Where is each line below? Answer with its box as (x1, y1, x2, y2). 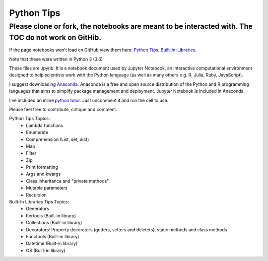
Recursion (26, 192, 47, 198)
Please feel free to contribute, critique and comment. (9, 106, 118, 112)
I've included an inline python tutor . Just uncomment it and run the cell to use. (9, 97, 169, 103)
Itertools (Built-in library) (26, 212, 76, 218)
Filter (26, 150, 37, 156)
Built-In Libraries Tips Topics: (9, 199, 69, 205)
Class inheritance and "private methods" (26, 178, 109, 184)
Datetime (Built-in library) (26, 241, 78, 247)
